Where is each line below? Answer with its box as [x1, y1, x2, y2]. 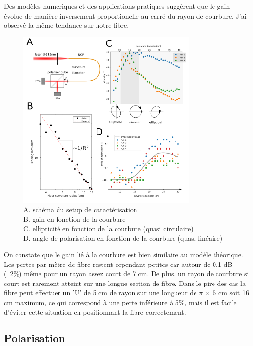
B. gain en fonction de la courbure [23, 214, 126, 224]
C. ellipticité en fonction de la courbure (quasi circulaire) [23, 223, 194, 233]
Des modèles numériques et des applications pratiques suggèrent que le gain [4, 1, 230, 11]
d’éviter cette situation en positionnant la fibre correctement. [4, 306, 186, 317]
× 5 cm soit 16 [205, 287, 249, 298]
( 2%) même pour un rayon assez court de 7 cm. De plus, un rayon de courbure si [4, 268, 249, 279]
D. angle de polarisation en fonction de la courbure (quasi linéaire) [23, 233, 223, 243]
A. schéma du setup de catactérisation [23, 204, 137, 214]
